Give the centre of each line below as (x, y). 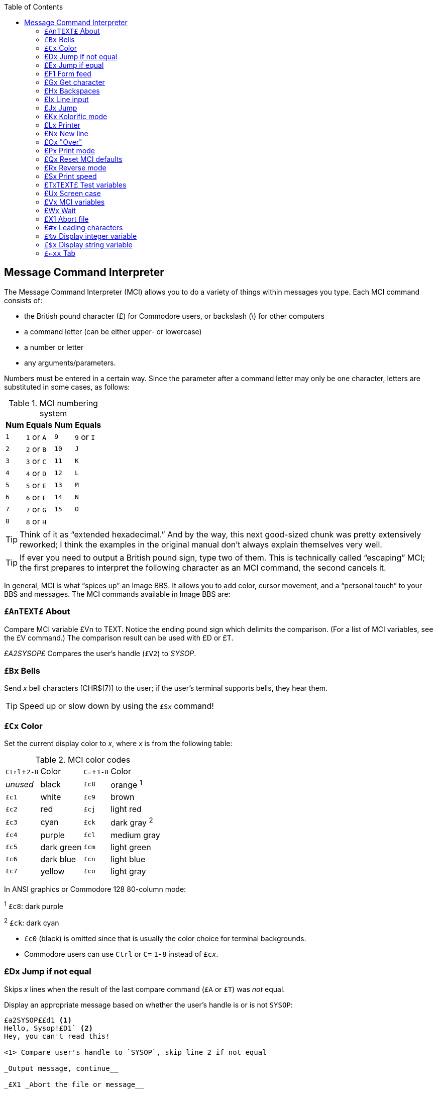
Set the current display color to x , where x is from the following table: (118, 744)
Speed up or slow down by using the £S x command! (117, 706)
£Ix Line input (67, 99)
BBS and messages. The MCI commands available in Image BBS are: (117, 594)
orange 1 (127, 784)
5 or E (36, 485)
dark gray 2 (132, 822)
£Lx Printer (62, 125)
